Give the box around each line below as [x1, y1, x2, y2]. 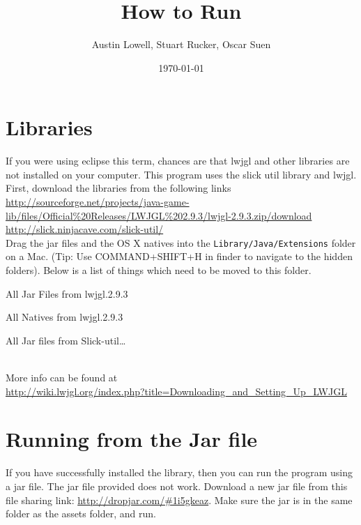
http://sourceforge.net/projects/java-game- [6, 195, 190, 209]
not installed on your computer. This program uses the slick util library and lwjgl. [6, 167, 357, 181]
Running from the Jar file [6, 425, 258, 453]
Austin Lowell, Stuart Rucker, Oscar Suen [91, 37, 271, 52]
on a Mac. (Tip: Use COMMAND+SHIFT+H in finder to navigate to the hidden [6, 249, 353, 264]
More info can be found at [6, 370, 118, 385]
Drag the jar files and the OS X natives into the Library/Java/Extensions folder [6, 235, 356, 250]
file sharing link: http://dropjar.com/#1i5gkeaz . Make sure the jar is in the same [6, 492, 353, 507]
